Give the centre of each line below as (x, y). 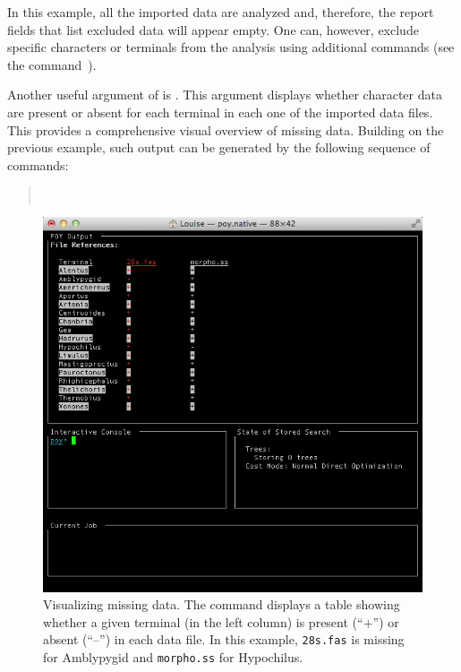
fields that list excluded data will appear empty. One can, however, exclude (213, 29)
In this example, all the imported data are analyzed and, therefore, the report (221, 12)
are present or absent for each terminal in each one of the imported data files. (220, 112)
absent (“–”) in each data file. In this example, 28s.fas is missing (224, 639)
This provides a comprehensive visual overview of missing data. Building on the (226, 129)
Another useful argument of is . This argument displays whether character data (225, 95)
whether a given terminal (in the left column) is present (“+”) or (221, 621)
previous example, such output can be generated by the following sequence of (219, 147)
